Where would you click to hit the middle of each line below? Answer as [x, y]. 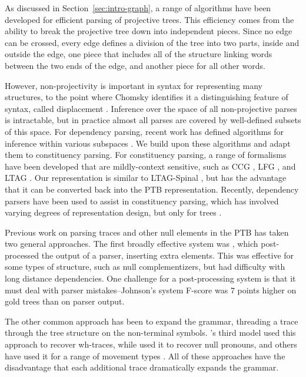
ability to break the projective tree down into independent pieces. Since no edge [149, 31]
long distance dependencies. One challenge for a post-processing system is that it [150, 278]
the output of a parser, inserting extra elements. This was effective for [168, 255]
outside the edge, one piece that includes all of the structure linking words [139, 54]
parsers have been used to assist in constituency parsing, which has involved [142, 201]
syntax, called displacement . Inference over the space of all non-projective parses [151, 108]
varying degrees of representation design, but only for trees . [113, 212]
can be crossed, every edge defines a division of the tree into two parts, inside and [152, 42]
